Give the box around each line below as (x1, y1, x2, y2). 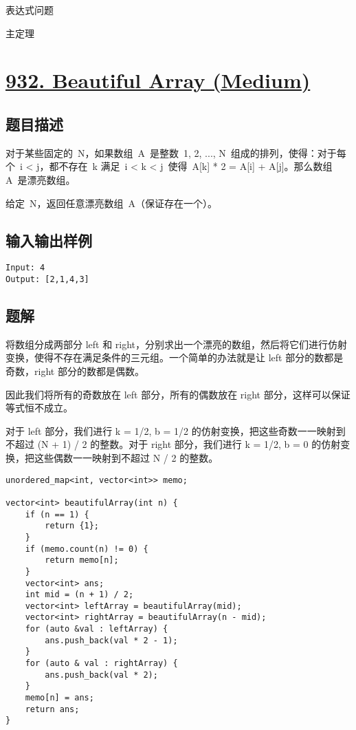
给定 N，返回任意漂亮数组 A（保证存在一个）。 (5, 195, 217, 210)
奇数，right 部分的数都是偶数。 (5, 364, 144, 378)
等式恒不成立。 (5, 400, 73, 415)
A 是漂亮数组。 (5, 172, 76, 186)
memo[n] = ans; (25, 693, 94, 703)
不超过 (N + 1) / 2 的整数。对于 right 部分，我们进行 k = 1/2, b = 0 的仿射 (5, 437, 341, 451)
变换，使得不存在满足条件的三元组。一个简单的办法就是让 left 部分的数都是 (5, 350, 344, 365)
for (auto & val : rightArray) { (25, 658, 178, 669)
